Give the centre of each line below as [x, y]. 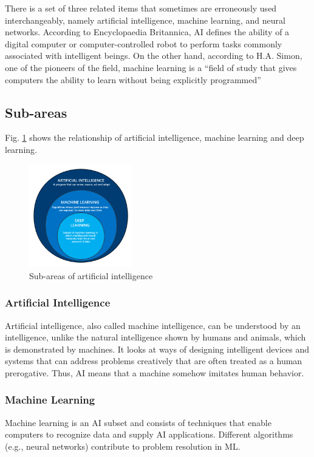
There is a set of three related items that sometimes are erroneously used [141, 8]
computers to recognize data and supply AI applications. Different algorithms [149, 434]
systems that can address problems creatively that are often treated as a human [154, 361]
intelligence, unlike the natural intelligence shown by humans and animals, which [155, 337]
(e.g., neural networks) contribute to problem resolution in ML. [123, 446]
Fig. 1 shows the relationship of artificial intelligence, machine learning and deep [155, 137]
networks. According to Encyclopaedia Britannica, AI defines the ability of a [147, 32]
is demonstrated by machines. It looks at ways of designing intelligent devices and [157, 349]
